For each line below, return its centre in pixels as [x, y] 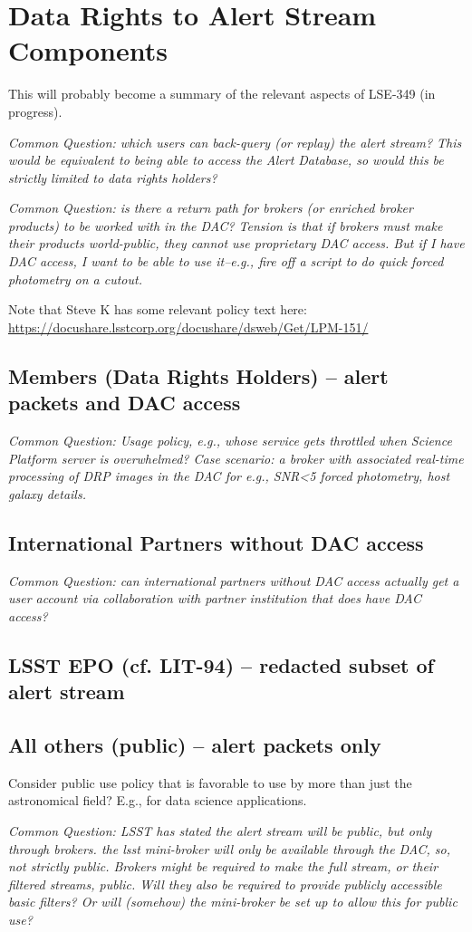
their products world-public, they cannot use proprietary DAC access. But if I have [236, 243]
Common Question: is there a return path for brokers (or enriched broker [211, 208]
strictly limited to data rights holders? [113, 177]
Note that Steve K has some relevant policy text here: [158, 309]
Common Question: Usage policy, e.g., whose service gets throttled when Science [230, 441]
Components [88, 50]
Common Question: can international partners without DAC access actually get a [234, 580]
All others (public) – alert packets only [195, 744]
